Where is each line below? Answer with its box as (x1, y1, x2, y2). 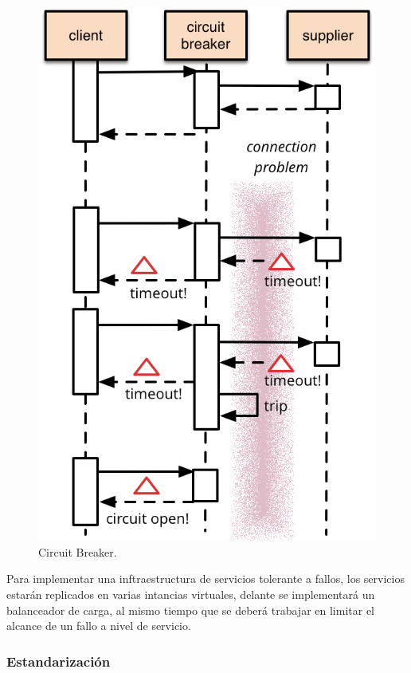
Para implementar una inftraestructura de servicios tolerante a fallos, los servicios (6, 570, 405, 587)
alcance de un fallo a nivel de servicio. (6, 617, 191, 634)
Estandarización (6, 651, 111, 671)
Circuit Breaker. (38, 543, 117, 560)
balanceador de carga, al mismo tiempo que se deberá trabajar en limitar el (6, 601, 374, 618)
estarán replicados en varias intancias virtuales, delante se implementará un (6, 585, 375, 602)
